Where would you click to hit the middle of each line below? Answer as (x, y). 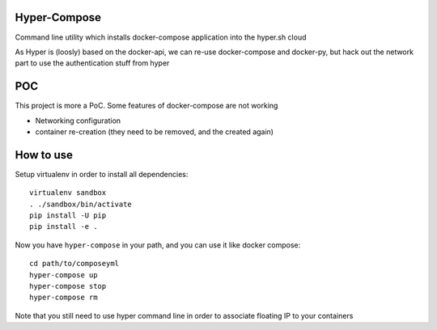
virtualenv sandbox (68, 193)
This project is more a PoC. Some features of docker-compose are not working (146, 106)
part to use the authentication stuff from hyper (92, 63)
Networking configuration (78, 121)
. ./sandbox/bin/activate (81, 204)
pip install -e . (64, 227)
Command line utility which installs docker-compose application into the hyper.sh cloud (161, 37)
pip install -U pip (68, 216)
